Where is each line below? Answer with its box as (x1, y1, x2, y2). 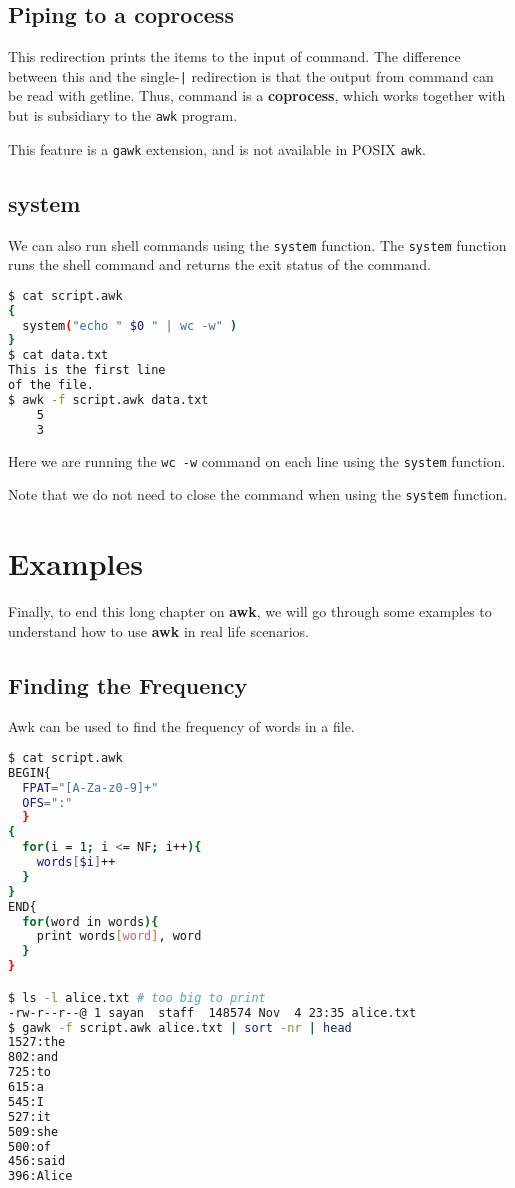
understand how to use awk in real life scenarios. (8, 620, 309, 641)
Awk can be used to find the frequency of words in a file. (8, 716, 355, 737)
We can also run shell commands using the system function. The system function (8, 234, 507, 255)
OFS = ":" (22, 795, 73, 810)
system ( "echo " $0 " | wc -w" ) (22, 318, 238, 333)
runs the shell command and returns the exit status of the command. (8, 254, 431, 275)
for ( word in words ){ (22, 914, 159, 929)
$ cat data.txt (8, 348, 109, 363)
